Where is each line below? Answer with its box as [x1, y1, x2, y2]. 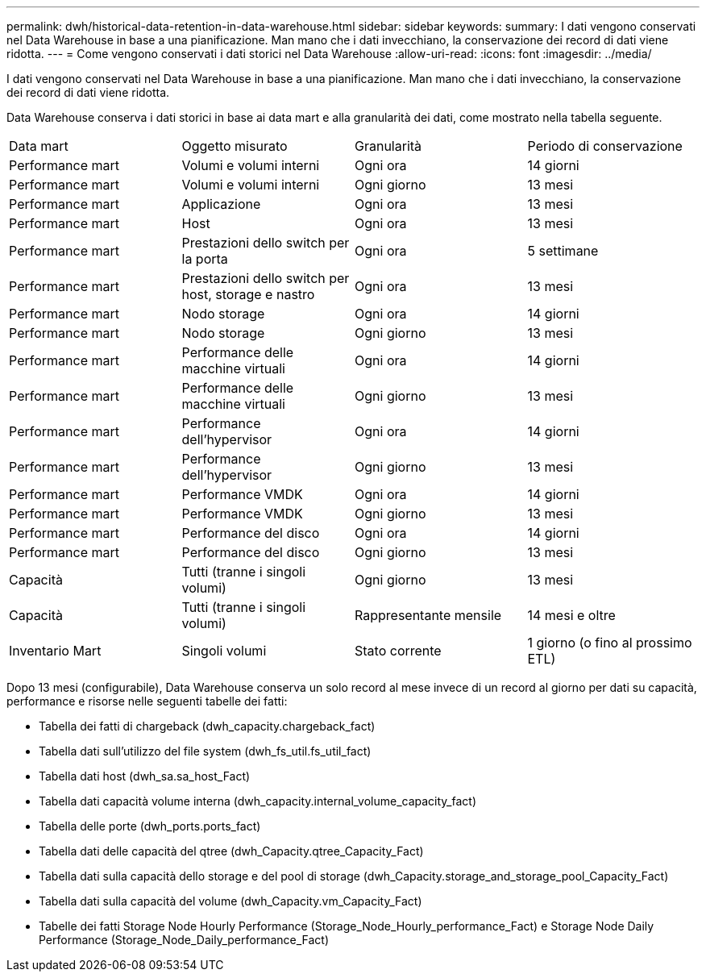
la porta [181, 251, 228, 267]
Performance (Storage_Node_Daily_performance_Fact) [39, 933, 330, 947]
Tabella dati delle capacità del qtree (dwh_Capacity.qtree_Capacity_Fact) [39, 844, 424, 858]
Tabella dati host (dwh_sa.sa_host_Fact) [39, 769, 251, 783]
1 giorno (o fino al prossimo [527, 635, 692, 651]
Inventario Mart [9, 643, 102, 659]
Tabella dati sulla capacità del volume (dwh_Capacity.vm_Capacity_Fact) [39, 894, 422, 908]
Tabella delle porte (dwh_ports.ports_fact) [39, 819, 261, 833]
